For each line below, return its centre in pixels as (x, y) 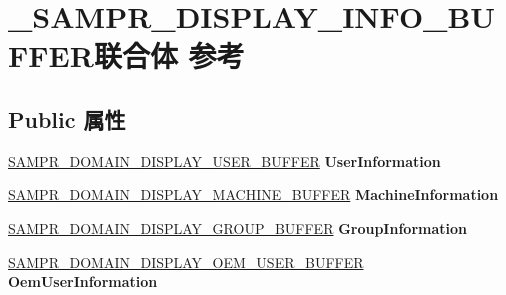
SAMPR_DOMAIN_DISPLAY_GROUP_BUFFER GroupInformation (237, 227)
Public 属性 (67, 118)
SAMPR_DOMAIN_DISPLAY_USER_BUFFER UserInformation (224, 160)
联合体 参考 (169, 55)
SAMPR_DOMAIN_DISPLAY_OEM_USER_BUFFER (186, 261)
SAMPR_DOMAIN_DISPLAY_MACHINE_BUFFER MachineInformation (253, 194)
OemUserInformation (83, 281)
